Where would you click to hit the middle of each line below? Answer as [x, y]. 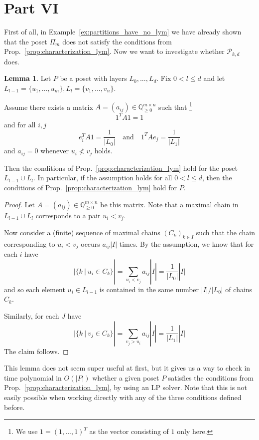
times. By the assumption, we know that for [187, 243]
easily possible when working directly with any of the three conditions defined [123, 397]
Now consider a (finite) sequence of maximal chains [82, 232]
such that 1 [175, 106]
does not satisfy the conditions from [117, 41]
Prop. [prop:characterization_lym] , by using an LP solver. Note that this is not [126, 387]
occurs [90, 243]
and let [214, 78]
